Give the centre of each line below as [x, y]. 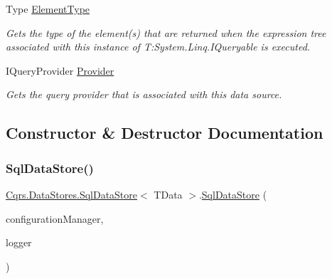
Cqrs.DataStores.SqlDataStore [72, 194]
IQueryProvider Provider [60, 70]
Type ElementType [48, 9]
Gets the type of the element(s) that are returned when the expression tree [166, 32]
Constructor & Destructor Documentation [165, 133]
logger [19, 242]
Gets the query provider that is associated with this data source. [144, 94]
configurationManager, [55, 218]
